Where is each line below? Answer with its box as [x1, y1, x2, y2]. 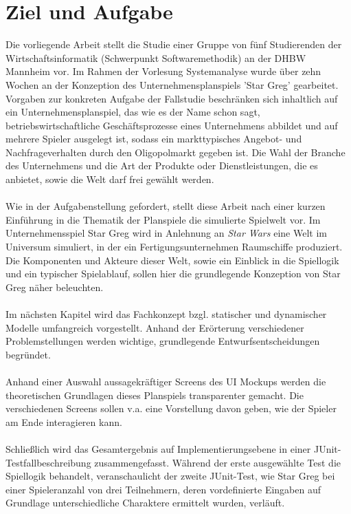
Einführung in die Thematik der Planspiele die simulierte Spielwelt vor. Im [5, 212, 321, 226]
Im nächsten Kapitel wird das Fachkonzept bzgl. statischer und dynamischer [5, 307, 327, 321]
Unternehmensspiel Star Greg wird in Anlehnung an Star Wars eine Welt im [5, 226, 327, 240]
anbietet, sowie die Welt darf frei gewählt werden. [5, 172, 214, 186]
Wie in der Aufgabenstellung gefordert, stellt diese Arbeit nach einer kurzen [5, 199, 326, 213]
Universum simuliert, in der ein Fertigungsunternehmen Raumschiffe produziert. [5, 239, 343, 254]
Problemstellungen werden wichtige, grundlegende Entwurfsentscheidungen [5, 334, 320, 348]
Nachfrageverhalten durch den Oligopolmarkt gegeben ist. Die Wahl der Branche [5, 144, 346, 159]
